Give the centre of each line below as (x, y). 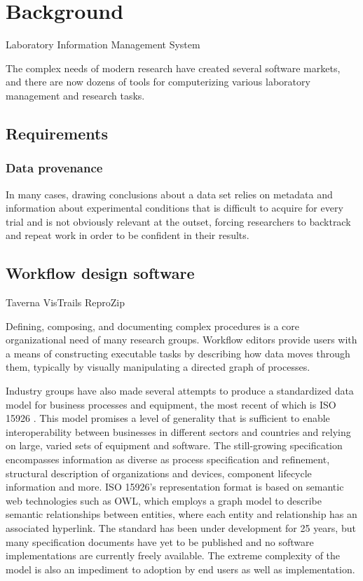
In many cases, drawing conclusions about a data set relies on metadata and (169, 194)
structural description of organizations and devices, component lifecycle (159, 473)
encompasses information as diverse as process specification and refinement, (168, 459)
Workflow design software (100, 273)
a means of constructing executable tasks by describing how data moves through (178, 353)
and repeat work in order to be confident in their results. (128, 235)
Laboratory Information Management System (103, 45)
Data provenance (54, 168)
